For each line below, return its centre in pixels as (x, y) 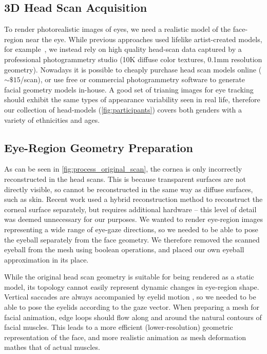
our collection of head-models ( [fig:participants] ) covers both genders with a (123, 109)
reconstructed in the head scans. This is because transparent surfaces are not (125, 179)
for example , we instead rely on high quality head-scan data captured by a (123, 49)
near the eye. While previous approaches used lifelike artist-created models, (144, 39)
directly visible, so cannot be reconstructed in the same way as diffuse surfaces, (129, 189)
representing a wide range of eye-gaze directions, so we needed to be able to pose (131, 229)
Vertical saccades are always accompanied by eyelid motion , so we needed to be (130, 297)
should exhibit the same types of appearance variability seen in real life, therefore (132, 99)
